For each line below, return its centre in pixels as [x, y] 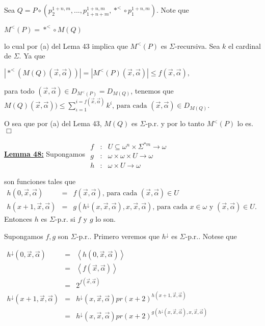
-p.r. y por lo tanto [175, 123]
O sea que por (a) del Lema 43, [53, 123]
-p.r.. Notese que [211, 236]
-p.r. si [65, 218]
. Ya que [32, 56]
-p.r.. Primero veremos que [118, 236]
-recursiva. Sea [197, 46]
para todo [19, 90]
